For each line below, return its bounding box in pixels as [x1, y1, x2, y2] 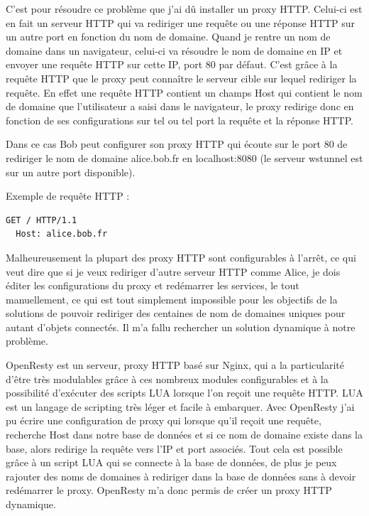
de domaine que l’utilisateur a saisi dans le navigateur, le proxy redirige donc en [6, 99, 354, 114]
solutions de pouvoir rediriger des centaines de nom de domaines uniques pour [6, 306, 346, 321]
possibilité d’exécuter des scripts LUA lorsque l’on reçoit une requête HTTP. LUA [6, 385, 363, 400]
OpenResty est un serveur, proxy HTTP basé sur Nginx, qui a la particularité [6, 358, 345, 372]
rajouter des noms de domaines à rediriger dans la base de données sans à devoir [6, 468, 356, 483]
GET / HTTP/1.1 [6, 215, 77, 225]
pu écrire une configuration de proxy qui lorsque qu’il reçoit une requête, [6, 413, 321, 428]
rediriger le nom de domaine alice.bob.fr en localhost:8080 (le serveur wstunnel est [6, 150, 363, 165]
